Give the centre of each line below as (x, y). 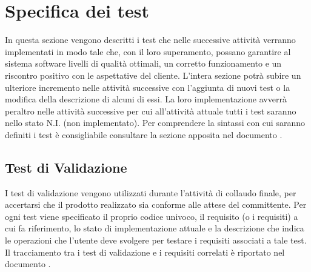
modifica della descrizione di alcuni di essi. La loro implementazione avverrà (146, 99)
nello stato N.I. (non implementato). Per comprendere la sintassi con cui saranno (155, 123)
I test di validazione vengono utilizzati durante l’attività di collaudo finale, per (151, 192)
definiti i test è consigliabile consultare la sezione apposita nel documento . (144, 134)
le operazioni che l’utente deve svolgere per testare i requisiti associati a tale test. (156, 240)
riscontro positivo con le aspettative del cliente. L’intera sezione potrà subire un (153, 75)
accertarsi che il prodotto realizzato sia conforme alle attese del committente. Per (156, 204)
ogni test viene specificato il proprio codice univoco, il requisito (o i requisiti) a (152, 216)
